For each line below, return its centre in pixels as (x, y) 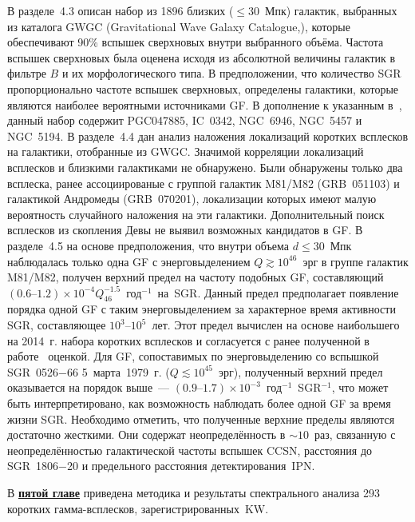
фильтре (27, 73)
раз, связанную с (355, 434)
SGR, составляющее (57, 325)
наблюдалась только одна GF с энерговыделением (129, 261)
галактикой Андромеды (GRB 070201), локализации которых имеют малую (192, 199)
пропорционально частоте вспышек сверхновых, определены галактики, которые (203, 88)
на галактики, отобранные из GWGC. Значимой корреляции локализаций (186, 151)
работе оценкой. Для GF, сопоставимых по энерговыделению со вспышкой (193, 356)
